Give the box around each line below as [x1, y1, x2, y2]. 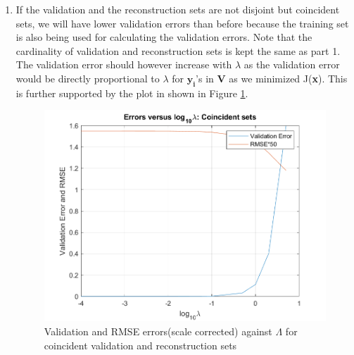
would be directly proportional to [15, 70, 160, 85]
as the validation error [244, 57, 340, 72]
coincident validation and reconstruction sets [44, 337, 237, 352]
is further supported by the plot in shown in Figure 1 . [15, 85, 248, 100]
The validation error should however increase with [15, 57, 232, 72]
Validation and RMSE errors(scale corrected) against [44, 323, 272, 338]
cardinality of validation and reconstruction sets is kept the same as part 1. [15, 43, 341, 58]
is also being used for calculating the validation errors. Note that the [15, 30, 312, 44]
